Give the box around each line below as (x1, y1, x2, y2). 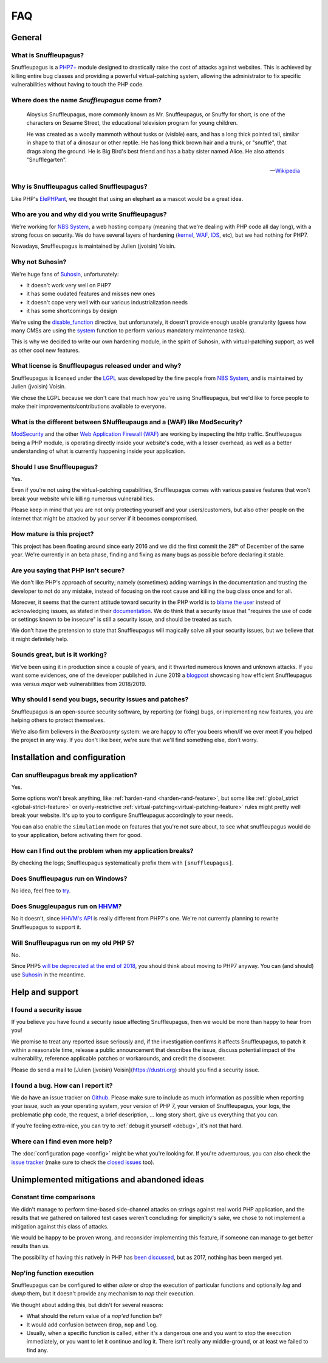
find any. (26, 1346, 49, 1354)
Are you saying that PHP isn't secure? (11, 566, 125, 575)
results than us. (11, 1242, 50, 1250)
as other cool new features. (11, 346, 80, 354)
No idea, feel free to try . (11, 887, 71, 894)
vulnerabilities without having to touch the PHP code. (11, 81, 144, 88)
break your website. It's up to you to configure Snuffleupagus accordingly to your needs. (11, 811, 234, 819)
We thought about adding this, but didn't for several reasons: (11, 1301, 163, 1308)
